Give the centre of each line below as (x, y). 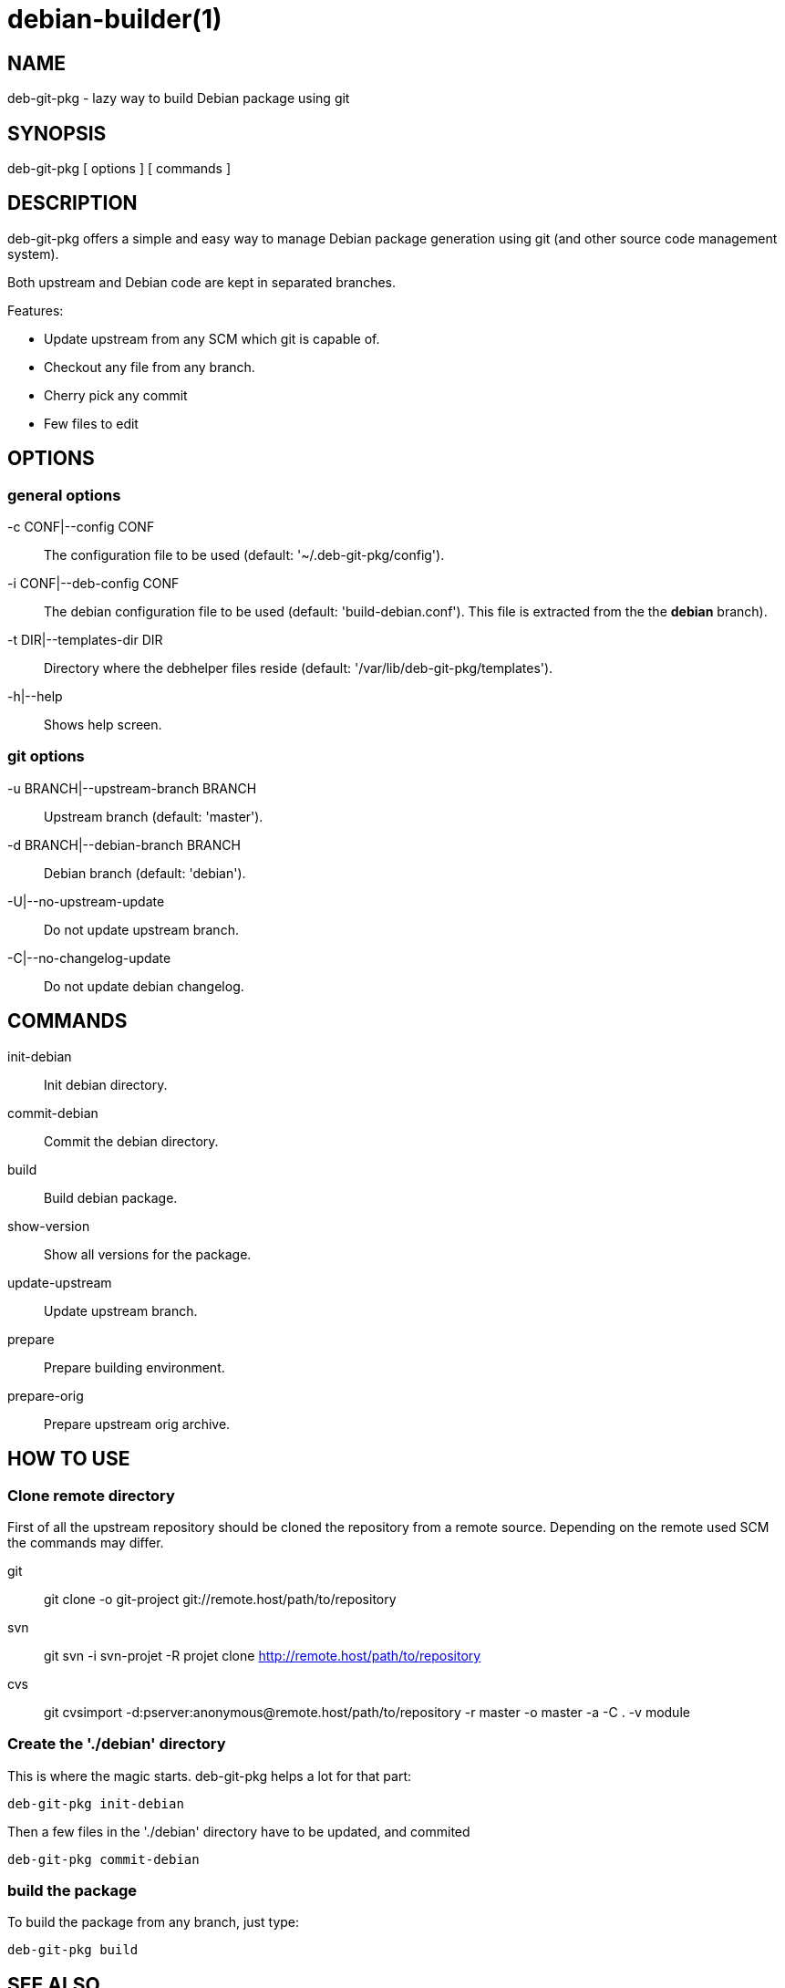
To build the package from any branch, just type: (154, 1922)
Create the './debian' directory (117, 1744)
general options (64, 495)
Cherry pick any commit (116, 395)
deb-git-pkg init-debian (96, 1803)
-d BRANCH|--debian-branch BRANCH (124, 844)
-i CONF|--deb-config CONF (93, 584)
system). (33, 254)
